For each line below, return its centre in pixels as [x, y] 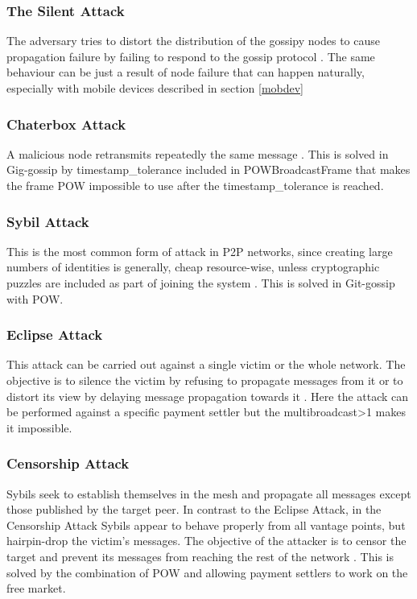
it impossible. [39, 427]
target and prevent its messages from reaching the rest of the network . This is [200, 556]
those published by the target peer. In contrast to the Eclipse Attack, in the [194, 509]
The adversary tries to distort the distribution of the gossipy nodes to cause [193, 41]
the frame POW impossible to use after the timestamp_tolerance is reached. [195, 185]
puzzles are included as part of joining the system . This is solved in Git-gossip [201, 283]
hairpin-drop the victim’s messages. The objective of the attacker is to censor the [206, 541]
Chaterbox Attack [66, 124]
